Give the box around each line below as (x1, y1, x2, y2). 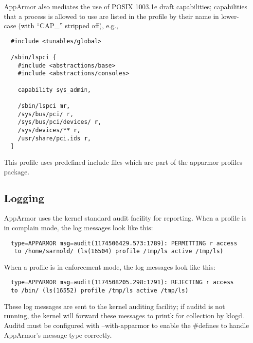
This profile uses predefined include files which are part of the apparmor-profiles (4, 156, 242, 167)
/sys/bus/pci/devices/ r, (18, 119, 102, 126)
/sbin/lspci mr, (18, 103, 71, 110)
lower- (221, 11, 239, 21)
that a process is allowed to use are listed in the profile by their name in (4, 11, 219, 21)
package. (4, 166, 30, 176)
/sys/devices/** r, (18, 127, 81, 134)
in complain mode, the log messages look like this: (4, 222, 153, 232)
